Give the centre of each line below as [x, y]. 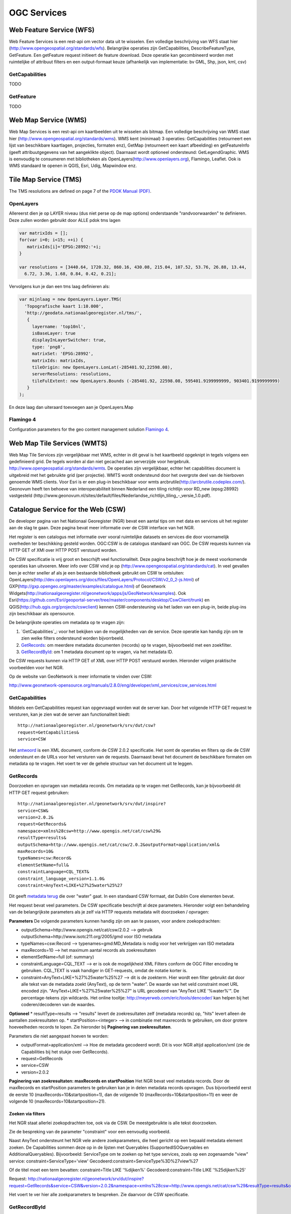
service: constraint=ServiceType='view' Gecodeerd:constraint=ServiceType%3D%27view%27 [104, 1161]
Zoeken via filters [27, 1114]
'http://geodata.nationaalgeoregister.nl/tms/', [83, 313]
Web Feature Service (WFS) [52, 30]
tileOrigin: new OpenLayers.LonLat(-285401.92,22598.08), [102, 367]
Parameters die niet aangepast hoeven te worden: [59, 1036]
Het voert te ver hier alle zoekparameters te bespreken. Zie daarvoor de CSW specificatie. [99, 1195]
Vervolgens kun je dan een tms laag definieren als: [59, 287]
